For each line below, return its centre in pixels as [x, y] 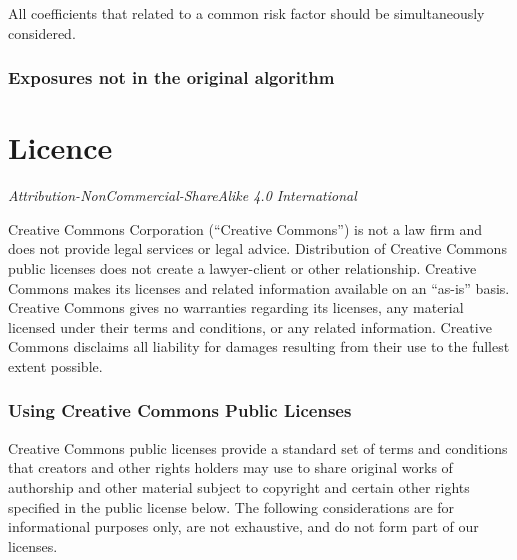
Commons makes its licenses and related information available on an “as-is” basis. [259, 287]
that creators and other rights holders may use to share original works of [230, 467]
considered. [42, 32]
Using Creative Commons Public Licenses [180, 410]
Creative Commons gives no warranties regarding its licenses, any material [236, 307]
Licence [60, 147]
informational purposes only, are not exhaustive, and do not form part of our [243, 526]
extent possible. [55, 365]
